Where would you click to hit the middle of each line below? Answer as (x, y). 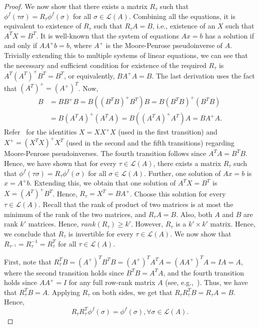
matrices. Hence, (53, 224)
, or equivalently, (89, 75)
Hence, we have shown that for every (60, 163)
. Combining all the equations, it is (182, 16)
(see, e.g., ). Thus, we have (206, 282)
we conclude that (30, 233)
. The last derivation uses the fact (203, 75)
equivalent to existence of (43, 26)
